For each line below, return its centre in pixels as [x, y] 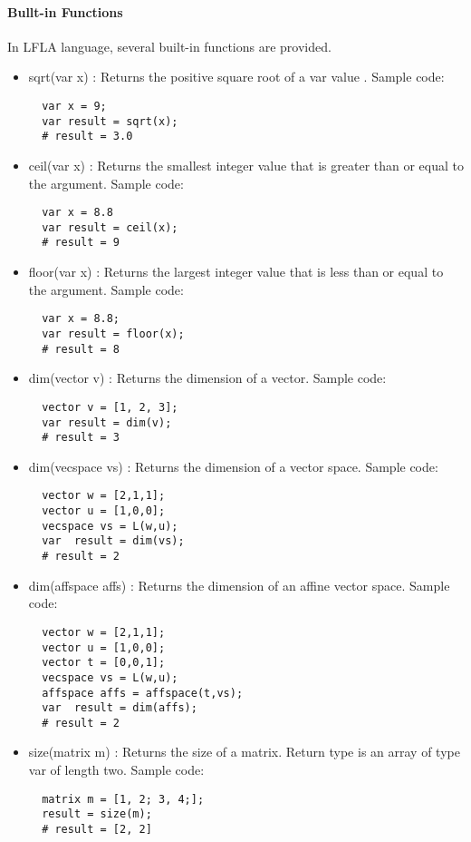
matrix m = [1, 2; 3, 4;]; [123, 799]
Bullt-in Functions [65, 11]
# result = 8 [81, 349]
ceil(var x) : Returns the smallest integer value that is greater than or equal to [246, 165]
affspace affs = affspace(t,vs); [143, 693]
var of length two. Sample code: [116, 770]
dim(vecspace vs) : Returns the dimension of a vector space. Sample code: [233, 466]
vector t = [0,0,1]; [104, 663]
